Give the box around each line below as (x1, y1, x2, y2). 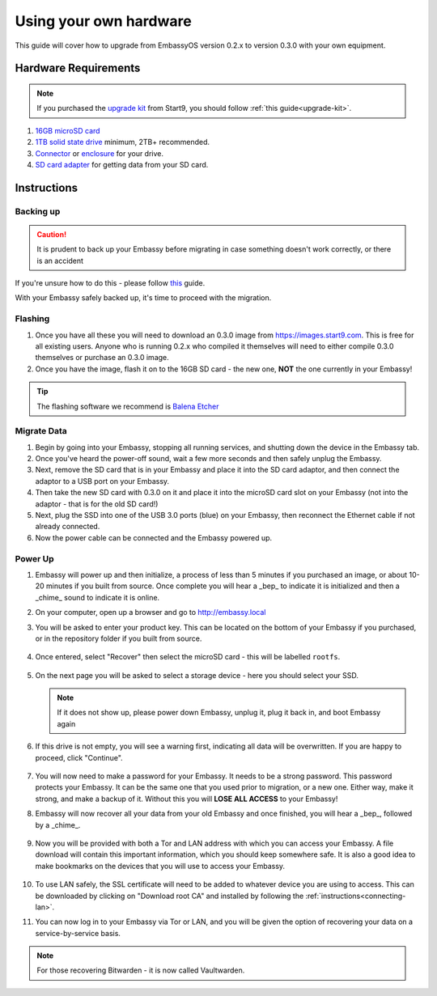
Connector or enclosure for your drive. (35, 148, 164, 158)
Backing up (15, 206, 61, 217)
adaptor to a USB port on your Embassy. (35, 476, 170, 485)
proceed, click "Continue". (35, 752, 123, 762)
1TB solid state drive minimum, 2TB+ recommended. (35, 138, 210, 147)
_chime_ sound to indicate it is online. (35, 592, 160, 602)
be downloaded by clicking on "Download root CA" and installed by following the (35, 891, 304, 901)
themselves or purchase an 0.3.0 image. (35, 353, 169, 362)
